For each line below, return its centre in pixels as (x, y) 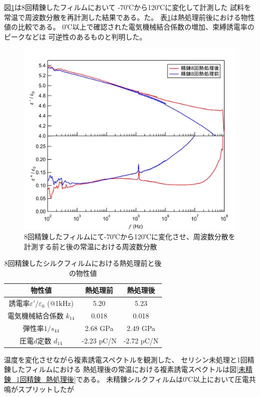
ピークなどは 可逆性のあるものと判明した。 (75, 36)
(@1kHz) (60, 303)
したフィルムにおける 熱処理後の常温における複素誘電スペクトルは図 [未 (128, 369)
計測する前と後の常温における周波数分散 (90, 246)
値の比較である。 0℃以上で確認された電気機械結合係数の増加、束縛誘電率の (129, 27)
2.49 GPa (141, 328)
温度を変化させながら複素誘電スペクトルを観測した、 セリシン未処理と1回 (126, 359)
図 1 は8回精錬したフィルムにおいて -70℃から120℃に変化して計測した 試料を (128, 7)
